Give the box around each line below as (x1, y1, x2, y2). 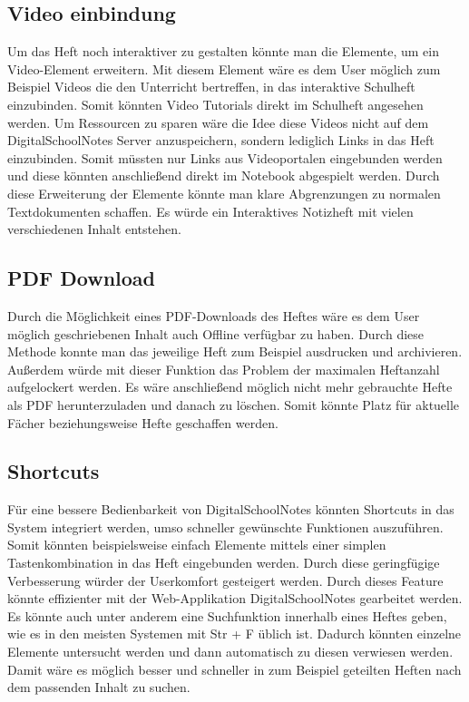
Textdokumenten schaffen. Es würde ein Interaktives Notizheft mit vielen (7, 201, 414, 220)
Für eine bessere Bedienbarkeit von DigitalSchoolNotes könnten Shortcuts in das (7, 500, 454, 519)
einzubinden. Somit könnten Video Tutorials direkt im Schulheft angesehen (7, 94, 424, 113)
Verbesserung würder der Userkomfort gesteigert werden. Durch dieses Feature (7, 570, 444, 590)
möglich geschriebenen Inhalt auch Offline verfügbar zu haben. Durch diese (7, 324, 425, 343)
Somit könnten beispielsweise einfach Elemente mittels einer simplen (7, 535, 386, 554)
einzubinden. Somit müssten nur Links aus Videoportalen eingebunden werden (7, 148, 443, 167)
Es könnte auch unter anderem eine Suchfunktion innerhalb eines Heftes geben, (7, 606, 447, 625)
